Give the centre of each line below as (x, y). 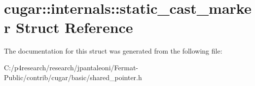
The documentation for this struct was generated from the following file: (113, 51)
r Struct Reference (69, 27)
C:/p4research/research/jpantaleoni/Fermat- (71, 67)
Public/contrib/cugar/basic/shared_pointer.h (73, 77)
